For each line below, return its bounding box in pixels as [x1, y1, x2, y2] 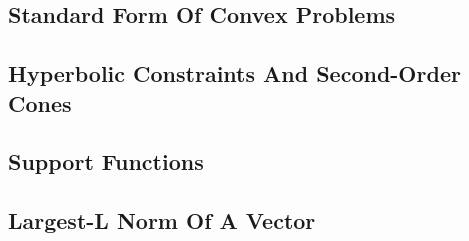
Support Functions [8, 146, 204, 177]
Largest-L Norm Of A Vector [8, 205, 316, 236]
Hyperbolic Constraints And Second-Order [8, 58, 461, 89]
